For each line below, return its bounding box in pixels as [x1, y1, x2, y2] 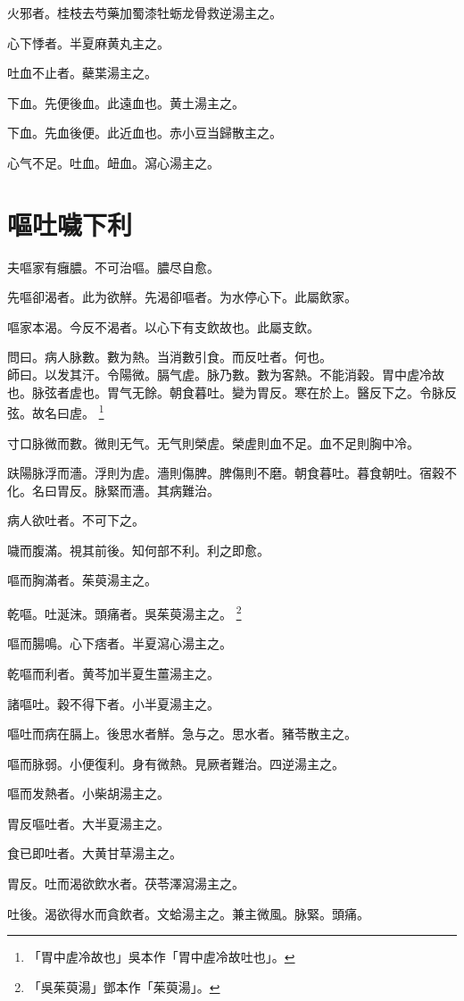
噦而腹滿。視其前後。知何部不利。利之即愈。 [7, 540, 269, 559]
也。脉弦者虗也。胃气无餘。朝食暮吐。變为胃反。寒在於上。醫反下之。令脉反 [7, 382, 457, 401]
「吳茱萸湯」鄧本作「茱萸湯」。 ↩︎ [28, 977, 220, 996]
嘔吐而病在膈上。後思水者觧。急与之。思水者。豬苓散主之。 [7, 724, 357, 743]
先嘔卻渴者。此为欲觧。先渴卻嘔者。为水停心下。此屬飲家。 [7, 288, 357, 306]
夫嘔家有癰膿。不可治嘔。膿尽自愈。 [7, 257, 220, 276]
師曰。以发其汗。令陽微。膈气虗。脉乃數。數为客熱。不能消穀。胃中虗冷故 [7, 365, 444, 384]
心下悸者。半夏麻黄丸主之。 [7, 33, 170, 52]
